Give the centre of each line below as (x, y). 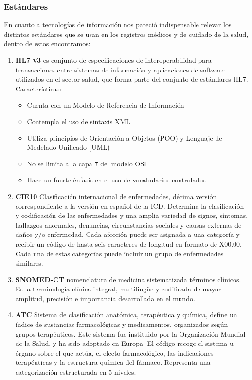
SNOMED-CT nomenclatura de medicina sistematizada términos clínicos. (128, 279)
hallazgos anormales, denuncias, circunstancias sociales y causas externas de (128, 225)
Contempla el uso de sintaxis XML (79, 121)
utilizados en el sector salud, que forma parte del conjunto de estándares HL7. (132, 79)
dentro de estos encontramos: (47, 44)
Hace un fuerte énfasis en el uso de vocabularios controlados (116, 180)
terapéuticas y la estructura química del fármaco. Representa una (113, 362)
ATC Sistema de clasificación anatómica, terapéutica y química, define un (126, 315)
